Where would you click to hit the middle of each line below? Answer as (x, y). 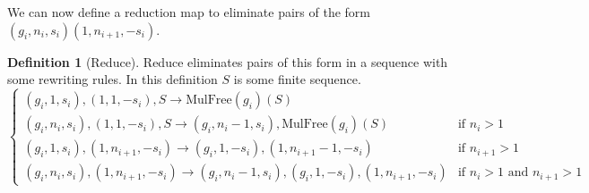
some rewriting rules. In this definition (113, 79)
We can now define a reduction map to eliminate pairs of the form (189, 12)
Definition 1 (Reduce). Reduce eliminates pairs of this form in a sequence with (228, 61)
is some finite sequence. (297, 79)
